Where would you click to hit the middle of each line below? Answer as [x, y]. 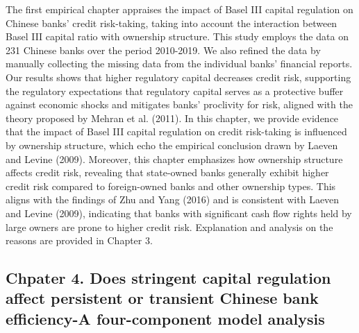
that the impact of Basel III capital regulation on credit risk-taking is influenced [176, 131]
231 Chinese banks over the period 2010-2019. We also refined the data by [163, 50]
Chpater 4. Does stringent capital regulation [168, 278]
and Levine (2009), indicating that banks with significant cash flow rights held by [179, 213]
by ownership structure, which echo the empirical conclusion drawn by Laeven [172, 145]
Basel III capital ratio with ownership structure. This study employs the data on [177, 36]
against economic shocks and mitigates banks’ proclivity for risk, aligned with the [179, 104]
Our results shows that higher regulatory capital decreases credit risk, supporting [178, 77]
